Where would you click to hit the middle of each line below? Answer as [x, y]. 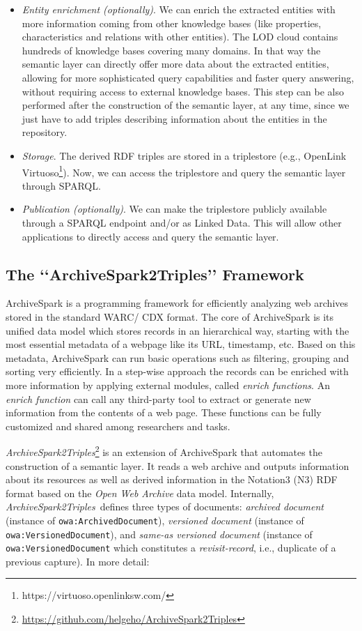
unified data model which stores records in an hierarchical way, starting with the [178, 330]
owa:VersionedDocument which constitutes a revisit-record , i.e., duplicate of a [171, 548]
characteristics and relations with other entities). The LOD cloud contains [180, 37]
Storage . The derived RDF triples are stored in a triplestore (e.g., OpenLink [184, 155]
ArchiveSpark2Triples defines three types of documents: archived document [165, 507]
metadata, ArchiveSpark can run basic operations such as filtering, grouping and [178, 357]
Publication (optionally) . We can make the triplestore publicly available [174, 209]
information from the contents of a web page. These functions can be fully [164, 412]
